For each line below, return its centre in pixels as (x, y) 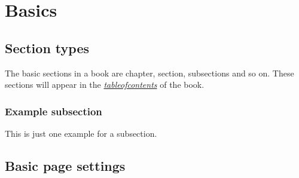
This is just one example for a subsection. (81, 133)
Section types (47, 47)
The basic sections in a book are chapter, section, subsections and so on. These (149, 73)
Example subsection (54, 111)
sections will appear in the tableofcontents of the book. (105, 85)
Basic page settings (65, 165)
